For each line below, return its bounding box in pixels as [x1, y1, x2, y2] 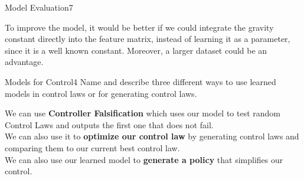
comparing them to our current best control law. [5, 141, 180, 154]
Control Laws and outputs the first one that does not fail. [5, 118, 214, 131]
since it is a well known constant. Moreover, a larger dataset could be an [5, 44, 267, 56]
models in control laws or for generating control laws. [5, 87, 197, 99]
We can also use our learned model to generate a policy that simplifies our [5, 153, 283, 165]
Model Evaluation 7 [5, 1, 73, 13]
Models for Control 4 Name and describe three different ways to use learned [5, 75, 276, 87]
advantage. [5, 56, 44, 68]
